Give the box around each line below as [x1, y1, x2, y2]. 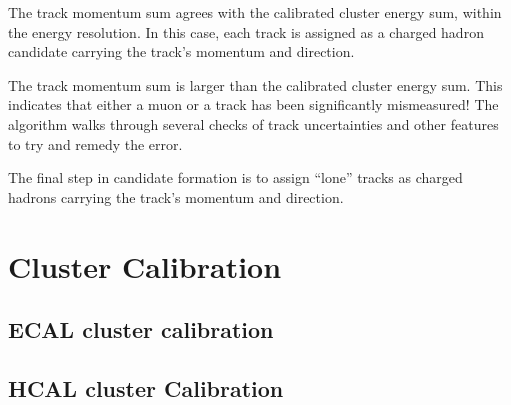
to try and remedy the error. [8, 133, 183, 154]
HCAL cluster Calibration [8, 372, 284, 403]
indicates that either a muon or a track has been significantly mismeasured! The [8, 94, 499, 115]
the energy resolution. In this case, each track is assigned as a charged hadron [8, 21, 484, 42]
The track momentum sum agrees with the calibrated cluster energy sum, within [8, 2, 502, 22]
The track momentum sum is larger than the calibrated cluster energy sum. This [8, 74, 503, 95]
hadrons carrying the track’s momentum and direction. [8, 186, 344, 207]
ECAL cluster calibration [8, 314, 274, 345]
